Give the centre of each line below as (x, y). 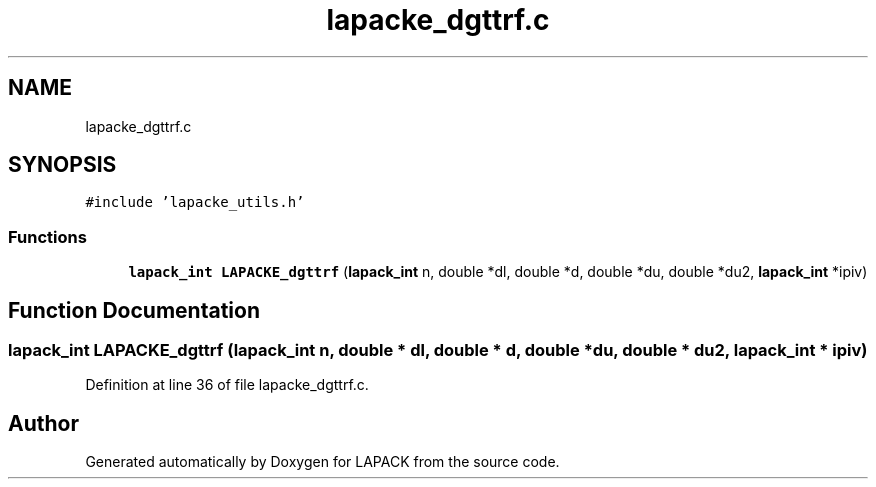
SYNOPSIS (62, 165)
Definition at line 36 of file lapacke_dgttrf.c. (227, 385)
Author (43, 423)
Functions (47, 236)
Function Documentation (134, 310)
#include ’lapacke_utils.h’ (195, 202)
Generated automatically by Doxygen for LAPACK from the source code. (322, 462)
